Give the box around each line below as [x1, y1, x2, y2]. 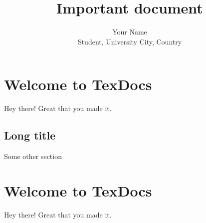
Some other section [4, 151, 62, 161]
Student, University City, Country [77, 36, 182, 46]
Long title [4, 127, 56, 143]
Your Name [112, 26, 147, 37]
